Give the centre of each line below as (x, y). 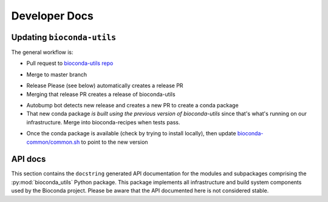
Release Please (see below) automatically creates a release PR (105, 86)
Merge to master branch (57, 74)
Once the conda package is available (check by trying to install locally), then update (131, 133)
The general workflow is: (42, 52)
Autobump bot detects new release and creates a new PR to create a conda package (133, 106)
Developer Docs (53, 16)
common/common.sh (53, 142)
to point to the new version (114, 142)
